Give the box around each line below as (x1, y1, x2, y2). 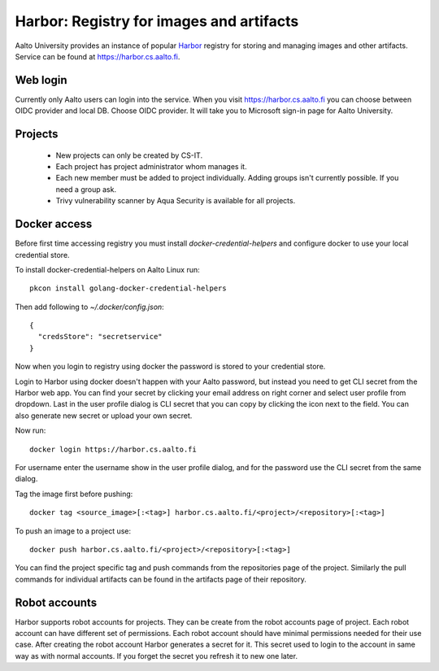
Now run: (15, 425, 46, 435)
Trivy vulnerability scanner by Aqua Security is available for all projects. (55, 196, 296, 206)
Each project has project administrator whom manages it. (55, 162, 247, 172)
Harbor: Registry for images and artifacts (15, 12, 299, 30)
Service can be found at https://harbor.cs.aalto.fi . (15, 51, 180, 61)
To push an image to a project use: (15, 525, 132, 536)
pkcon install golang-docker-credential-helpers (29, 284, 227, 293)
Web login (15, 73, 68, 87)
